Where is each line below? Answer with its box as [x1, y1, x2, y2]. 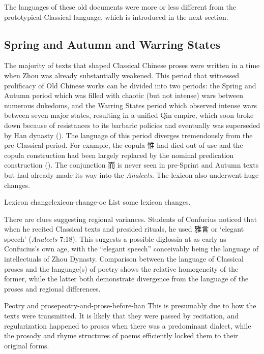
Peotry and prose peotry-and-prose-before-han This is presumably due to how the [4, 300, 256, 311]
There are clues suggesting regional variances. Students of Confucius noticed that [4, 213, 257, 224]
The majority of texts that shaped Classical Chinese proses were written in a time [4, 60, 260, 71]
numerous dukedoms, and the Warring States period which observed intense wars [4, 100, 257, 110]
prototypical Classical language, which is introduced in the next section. [4, 11, 228, 22]
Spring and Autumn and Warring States [4, 36, 221, 52]
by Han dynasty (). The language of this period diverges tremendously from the [4, 130, 253, 140]
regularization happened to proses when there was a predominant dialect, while [4, 320, 251, 331]
